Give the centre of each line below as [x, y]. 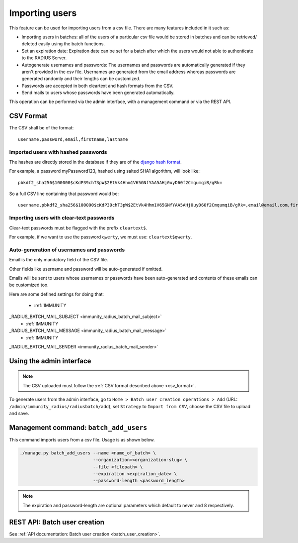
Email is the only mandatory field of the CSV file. [59, 260]
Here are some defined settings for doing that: [57, 294]
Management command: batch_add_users [78, 427]
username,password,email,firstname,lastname [73, 139]
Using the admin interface [50, 361]
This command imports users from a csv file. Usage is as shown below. [82, 439]
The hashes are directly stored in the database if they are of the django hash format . [95, 162]
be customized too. [29, 285]
